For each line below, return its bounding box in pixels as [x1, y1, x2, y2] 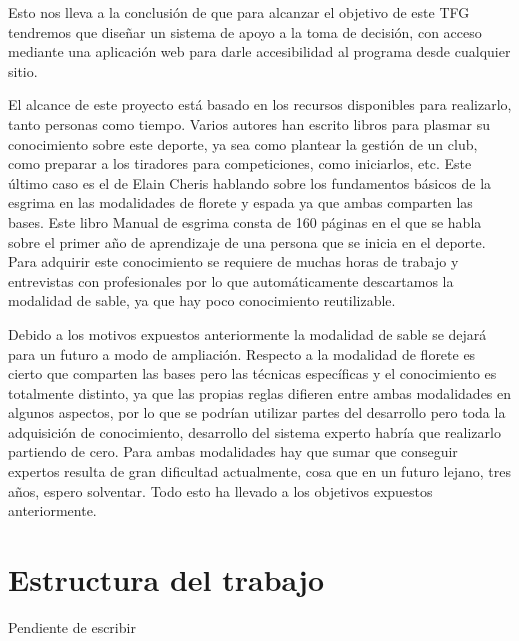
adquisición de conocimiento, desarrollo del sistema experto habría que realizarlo [8, 421, 501, 442]
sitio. [8, 60, 38, 81]
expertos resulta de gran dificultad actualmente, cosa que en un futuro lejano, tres [8, 461, 511, 482]
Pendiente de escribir [8, 616, 136, 637]
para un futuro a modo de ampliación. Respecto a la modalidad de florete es [8, 343, 476, 364]
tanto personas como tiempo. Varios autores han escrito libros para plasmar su [8, 113, 490, 134]
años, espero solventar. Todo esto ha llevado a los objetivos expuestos [8, 480, 433, 501]
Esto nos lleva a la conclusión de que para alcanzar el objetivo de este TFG [8, 2, 470, 22]
